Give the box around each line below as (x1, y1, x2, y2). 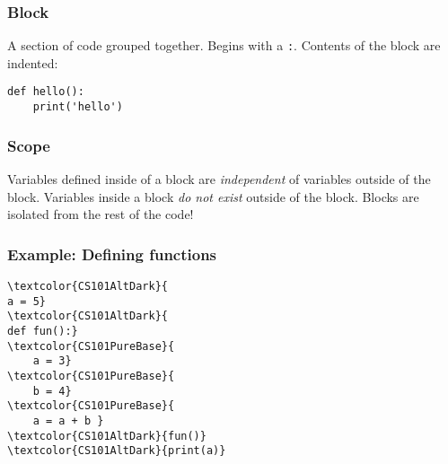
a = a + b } (32, 414, 104, 427)
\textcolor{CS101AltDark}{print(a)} (7, 444, 226, 458)
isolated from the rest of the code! (7, 205, 194, 223)
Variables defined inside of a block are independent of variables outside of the (7, 170, 431, 188)
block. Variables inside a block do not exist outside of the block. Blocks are (7, 187, 419, 206)
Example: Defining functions (7, 242, 217, 265)
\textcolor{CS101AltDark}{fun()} (7, 429, 206, 442)
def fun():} (7, 324, 78, 337)
